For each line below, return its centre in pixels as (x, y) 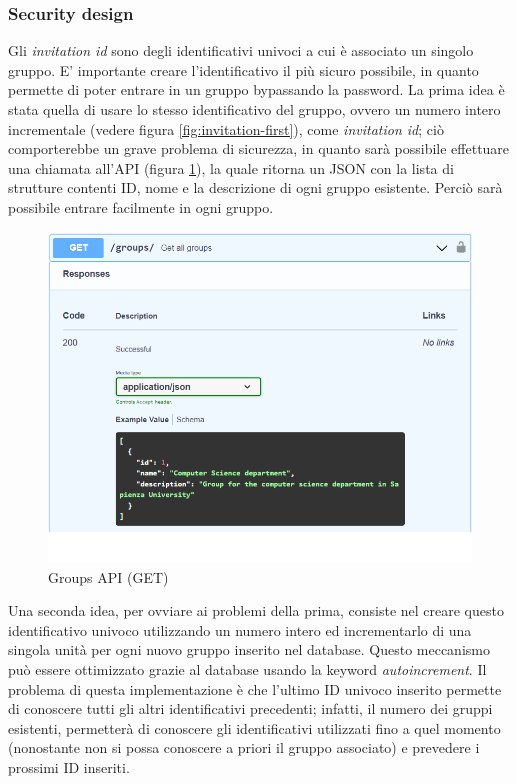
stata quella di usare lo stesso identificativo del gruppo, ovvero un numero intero (254, 109)
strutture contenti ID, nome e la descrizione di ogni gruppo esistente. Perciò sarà (255, 187)
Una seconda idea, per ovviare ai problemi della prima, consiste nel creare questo (256, 610)
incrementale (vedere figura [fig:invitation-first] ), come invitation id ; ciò (226, 128)
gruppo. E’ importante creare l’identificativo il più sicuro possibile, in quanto (243, 69)
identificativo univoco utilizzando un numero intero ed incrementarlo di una (240, 629)
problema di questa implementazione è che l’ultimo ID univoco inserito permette (255, 688)
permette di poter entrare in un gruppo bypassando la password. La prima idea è (256, 89)
